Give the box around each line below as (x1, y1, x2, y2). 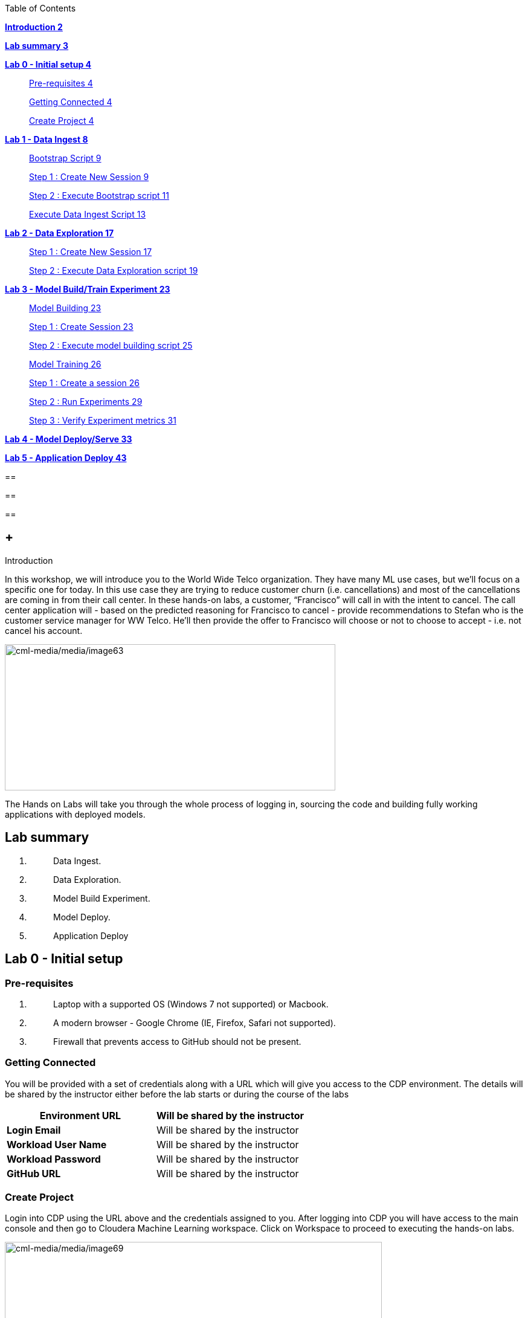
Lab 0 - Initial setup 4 (5, 59, 92, 69)
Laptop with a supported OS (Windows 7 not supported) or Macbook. (53, 998, 329, 1009)
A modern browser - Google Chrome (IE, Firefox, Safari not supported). (53, 1017, 336, 1028)
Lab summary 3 (5, 40, 69, 51)
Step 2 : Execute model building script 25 (29, 340, 193, 350)
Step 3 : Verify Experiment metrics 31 (29, 415, 176, 425)
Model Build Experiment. (53, 893, 150, 903)
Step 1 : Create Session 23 (29, 321, 134, 332)
